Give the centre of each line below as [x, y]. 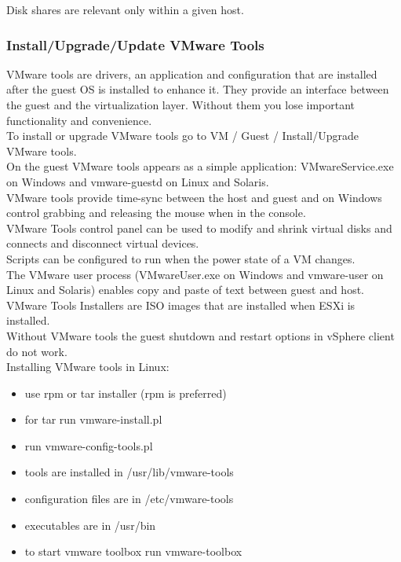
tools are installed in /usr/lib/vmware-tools [129, 472]
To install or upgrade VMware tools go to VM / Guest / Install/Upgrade [182, 136]
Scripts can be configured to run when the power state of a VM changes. [181, 258]
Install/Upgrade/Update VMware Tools [135, 44]
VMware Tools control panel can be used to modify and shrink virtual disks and [199, 228]
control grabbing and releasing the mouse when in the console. [156, 213]
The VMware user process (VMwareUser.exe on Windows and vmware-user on [195, 274]
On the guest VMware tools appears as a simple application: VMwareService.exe [200, 166]
